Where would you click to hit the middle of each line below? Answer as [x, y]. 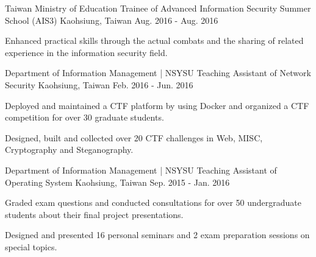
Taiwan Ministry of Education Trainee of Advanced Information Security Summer [158, 8]
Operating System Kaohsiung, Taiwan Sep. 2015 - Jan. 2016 [117, 182]
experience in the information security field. [86, 52]
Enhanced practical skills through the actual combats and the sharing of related [154, 40]
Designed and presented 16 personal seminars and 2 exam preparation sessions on [157, 235]
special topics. [31, 246]
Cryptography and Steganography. [69, 150]
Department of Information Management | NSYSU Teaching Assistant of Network [158, 73]
